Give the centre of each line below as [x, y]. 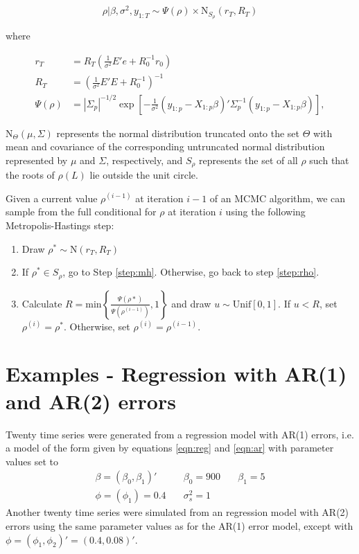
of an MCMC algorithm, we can [278, 198]
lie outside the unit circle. [144, 175]
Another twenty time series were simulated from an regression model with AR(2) [177, 512]
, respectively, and [145, 160]
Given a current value [52, 198]
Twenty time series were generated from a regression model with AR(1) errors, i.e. [180, 434]
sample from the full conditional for [81, 212]
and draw [191, 303]
